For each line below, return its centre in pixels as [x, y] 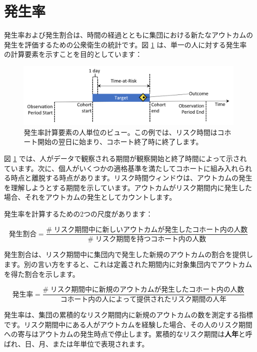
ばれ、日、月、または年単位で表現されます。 [76, 343]
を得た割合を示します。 [42, 274]
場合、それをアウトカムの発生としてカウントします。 [90, 197]
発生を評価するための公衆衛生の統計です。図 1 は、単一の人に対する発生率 [125, 44]
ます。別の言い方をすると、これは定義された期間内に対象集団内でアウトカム [128, 264]
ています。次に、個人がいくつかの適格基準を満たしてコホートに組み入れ [121, 168]
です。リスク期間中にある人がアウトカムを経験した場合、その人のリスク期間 [128, 324]
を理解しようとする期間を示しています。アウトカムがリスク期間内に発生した [128, 187]
